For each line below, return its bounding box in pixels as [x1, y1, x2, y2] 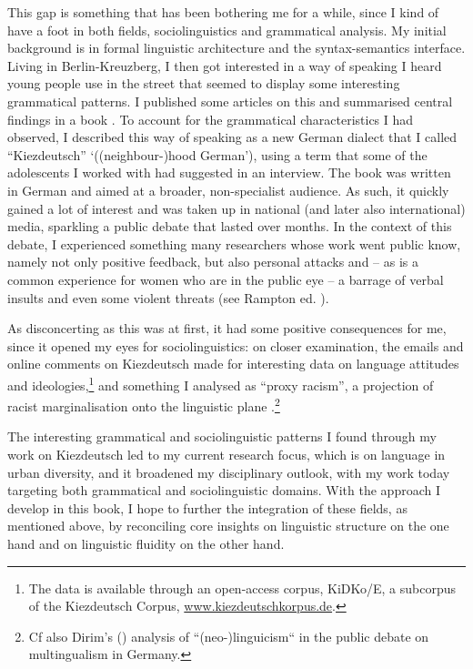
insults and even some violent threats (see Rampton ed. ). [7, 288, 329, 307]
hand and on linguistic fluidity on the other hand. [7, 533, 285, 552]
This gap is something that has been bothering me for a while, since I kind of [7, 3, 439, 21]
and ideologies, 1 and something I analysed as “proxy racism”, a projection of [7, 372, 434, 394]
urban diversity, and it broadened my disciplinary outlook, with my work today [7, 462, 450, 481]
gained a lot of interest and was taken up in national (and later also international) [7, 198, 466, 218]
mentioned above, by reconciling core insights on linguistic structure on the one [7, 516, 449, 535]
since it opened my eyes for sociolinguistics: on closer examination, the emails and [7, 336, 464, 355]
